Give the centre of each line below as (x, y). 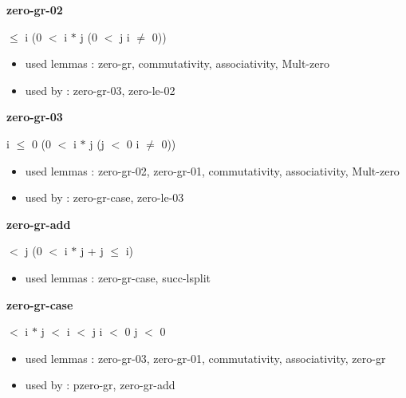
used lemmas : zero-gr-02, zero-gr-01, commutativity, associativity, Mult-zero (212, 170)
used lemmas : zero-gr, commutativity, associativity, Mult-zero (177, 63)
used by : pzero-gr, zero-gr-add (100, 385)
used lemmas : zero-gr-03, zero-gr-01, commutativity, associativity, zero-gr (205, 358)
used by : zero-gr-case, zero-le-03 (104, 197)
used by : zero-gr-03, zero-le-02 (100, 90)
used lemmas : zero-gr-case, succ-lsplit (118, 277)
